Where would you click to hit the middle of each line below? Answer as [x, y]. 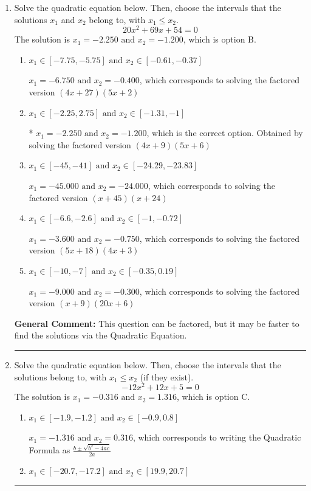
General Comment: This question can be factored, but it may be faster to [157, 323]
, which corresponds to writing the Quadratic [217, 437]
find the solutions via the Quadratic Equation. [101, 335]
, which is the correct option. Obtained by [225, 133]
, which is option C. [213, 397]
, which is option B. [220, 39]
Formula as [50, 450]
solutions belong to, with [60, 376]
